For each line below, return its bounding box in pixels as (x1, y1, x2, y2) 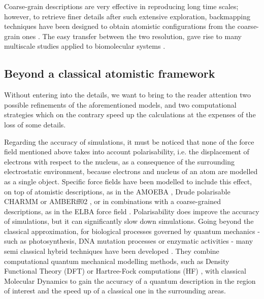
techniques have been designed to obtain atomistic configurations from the (4, 21, 235, 31)
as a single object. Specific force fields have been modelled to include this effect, (4, 176, 252, 186)
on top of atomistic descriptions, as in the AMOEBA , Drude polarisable (4, 186, 230, 196)
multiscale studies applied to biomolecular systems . (4, 41, 166, 51)
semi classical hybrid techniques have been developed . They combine (4, 246, 219, 256)
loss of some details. (4, 119, 66, 129)
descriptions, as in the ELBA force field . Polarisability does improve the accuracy (4, 206, 259, 216)
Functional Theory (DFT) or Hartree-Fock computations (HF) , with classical (4, 265, 246, 276)
